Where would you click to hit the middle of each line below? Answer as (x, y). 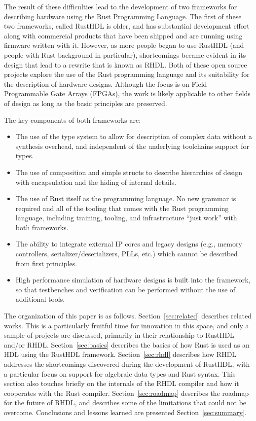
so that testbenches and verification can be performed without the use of (126, 289)
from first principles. (46, 263)
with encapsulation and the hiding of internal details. (96, 182)
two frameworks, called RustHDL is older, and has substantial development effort (127, 26)
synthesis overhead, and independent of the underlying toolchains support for (132, 146)
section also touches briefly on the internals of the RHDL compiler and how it (122, 383)
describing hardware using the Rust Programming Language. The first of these (123, 16)
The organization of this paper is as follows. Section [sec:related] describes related (128, 316)
